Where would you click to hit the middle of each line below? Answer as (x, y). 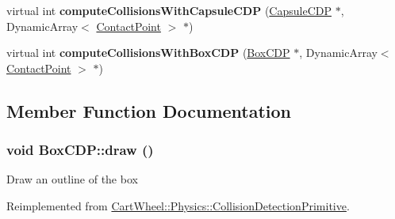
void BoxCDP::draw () (80, 150)
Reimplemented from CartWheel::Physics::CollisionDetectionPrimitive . (178, 205)
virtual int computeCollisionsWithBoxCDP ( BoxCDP (148, 53)
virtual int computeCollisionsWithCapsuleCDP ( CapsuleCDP (169, 10)
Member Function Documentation (149, 110)
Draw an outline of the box (72, 179)
